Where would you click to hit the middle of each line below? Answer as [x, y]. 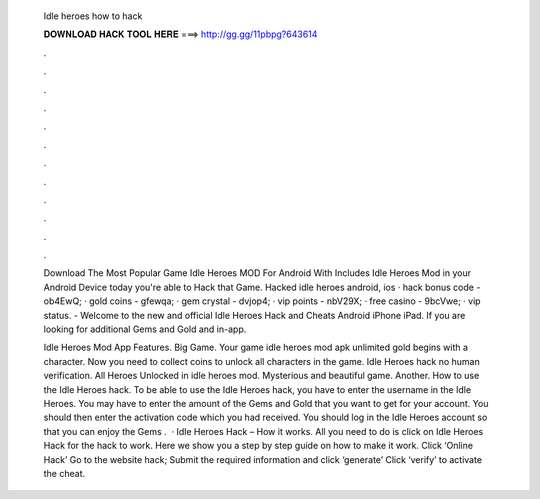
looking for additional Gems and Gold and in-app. [145, 329]
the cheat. [64, 473]
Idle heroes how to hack [93, 16]
